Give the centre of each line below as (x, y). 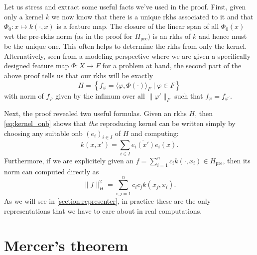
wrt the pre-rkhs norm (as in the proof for (68, 36)
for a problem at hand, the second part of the (172, 65)
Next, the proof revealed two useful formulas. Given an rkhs (95, 113)
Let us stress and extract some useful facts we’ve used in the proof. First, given (125, 6)
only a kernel (24, 16)
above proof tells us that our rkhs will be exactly (79, 75)
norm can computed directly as (52, 171)
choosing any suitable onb (43, 133)
